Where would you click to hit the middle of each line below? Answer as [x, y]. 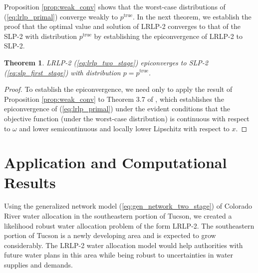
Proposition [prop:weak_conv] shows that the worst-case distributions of [115, 6]
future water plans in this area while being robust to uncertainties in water [119, 255]
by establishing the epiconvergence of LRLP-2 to [168, 36]
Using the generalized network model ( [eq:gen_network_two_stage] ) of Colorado [128, 206]
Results [30, 182]
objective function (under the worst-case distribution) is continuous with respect [127, 118]
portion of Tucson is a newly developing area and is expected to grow [110, 235]
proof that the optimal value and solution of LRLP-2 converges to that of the [122, 26]
